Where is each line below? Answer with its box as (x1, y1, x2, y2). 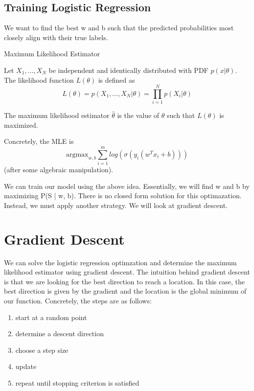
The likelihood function (4, 74, 74, 85)
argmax (66, 151, 89, 158)
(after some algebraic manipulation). (4, 164, 114, 175)
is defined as (98, 74, 135, 85)
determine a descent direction (15, 328, 104, 339)
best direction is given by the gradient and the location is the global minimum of (4, 286, 247, 296)
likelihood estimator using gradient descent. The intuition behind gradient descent (4, 267, 250, 277)
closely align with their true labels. (4, 32, 108, 42)
